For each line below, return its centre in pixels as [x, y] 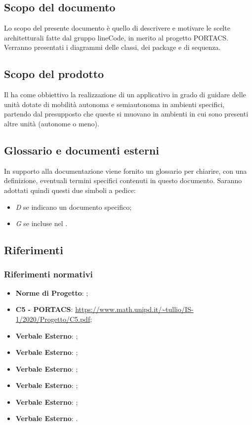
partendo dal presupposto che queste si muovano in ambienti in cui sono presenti [126, 114]
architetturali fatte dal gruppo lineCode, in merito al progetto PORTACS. [116, 37]
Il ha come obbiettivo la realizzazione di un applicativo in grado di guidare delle [125, 95]
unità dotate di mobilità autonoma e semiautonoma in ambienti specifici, [114, 104]
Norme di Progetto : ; [52, 292]
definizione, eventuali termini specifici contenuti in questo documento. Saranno [123, 180]
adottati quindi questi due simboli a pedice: [70, 190]
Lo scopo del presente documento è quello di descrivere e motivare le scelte [117, 28]
